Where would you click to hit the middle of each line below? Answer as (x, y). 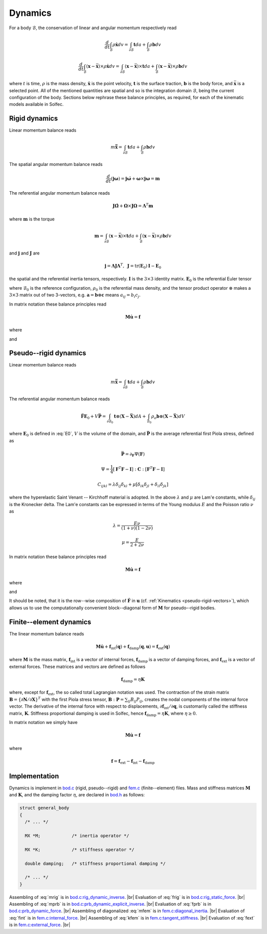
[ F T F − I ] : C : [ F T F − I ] (139, 469)
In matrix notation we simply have (43, 723)
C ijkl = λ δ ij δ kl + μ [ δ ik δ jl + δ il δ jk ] (133, 485)
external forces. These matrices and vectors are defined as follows (77, 667)
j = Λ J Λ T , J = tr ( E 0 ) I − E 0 (133, 266)
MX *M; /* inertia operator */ (77, 835)
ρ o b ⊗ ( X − (162, 417)
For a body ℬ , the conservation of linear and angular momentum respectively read (93, 28)
